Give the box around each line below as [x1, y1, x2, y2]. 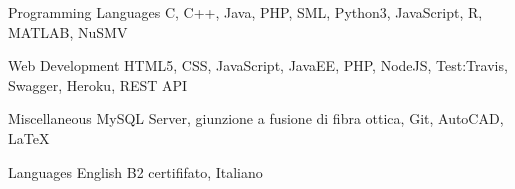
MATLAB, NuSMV [8, 21, 128, 42]
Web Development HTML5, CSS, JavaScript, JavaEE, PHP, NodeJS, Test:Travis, [8, 55, 508, 76]
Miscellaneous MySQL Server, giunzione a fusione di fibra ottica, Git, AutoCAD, [8, 108, 504, 129]
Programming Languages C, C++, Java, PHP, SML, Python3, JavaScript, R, [8, 2, 483, 22]
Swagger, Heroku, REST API [8, 74, 188, 95]
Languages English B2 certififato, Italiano [8, 161, 263, 182]
